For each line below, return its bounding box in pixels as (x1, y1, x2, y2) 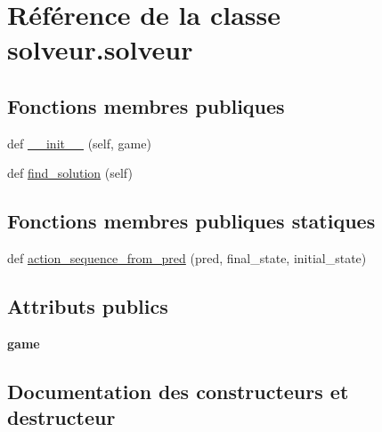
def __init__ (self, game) (7, 133, 151, 152)
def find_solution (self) (7, 164, 133, 182)
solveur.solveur (7, 31, 193, 68)
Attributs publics (7, 292, 168, 320)
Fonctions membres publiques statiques (7, 207, 376, 235)
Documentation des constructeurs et (7, 377, 349, 404)
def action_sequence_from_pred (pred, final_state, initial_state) (7, 249, 367, 268)
